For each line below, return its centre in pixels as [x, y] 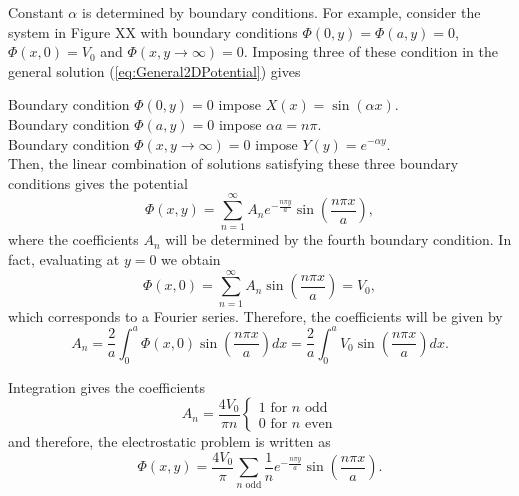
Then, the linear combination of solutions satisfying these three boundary [233, 163]
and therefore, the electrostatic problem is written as [169, 441]
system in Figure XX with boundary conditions [153, 31]
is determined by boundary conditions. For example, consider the [281, 12]
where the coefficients [73, 239]
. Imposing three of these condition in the [370, 51]
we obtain [191, 259]
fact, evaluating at [64, 259]
